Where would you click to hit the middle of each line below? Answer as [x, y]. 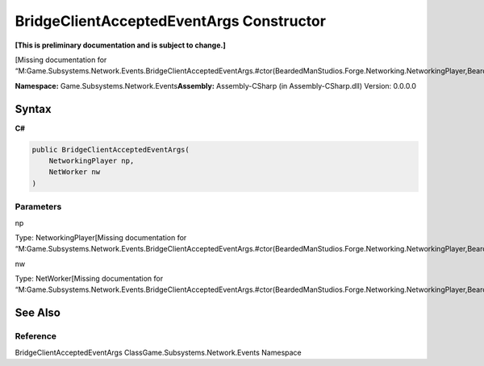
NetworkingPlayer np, [92, 161]
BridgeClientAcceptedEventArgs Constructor [171, 21]
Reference [35, 336]
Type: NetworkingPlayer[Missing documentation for [101, 237]
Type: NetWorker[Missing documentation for [89, 279]
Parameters [38, 207]
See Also [38, 313]
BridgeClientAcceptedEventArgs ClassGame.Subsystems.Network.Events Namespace [158, 352]
